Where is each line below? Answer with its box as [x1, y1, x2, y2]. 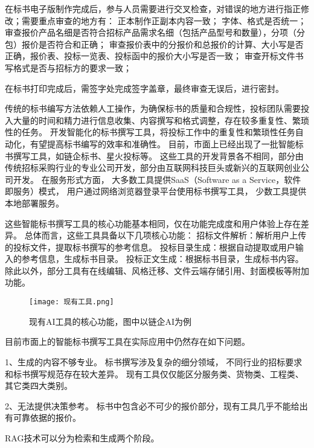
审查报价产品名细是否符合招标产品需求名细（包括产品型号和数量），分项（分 [5, 26, 305, 39]
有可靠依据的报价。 [5, 411, 81, 424]
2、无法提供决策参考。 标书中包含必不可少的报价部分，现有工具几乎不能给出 [5, 399, 308, 412]
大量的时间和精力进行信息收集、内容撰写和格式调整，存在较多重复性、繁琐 [13, 114, 309, 126]
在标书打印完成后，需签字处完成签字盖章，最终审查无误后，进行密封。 [5, 82, 284, 94]
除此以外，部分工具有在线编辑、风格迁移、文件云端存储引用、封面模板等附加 [5, 264, 309, 277]
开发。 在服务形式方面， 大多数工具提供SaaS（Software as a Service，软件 [13, 173, 301, 185]
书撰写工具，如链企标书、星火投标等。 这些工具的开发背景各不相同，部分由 [5, 149, 304, 162]
